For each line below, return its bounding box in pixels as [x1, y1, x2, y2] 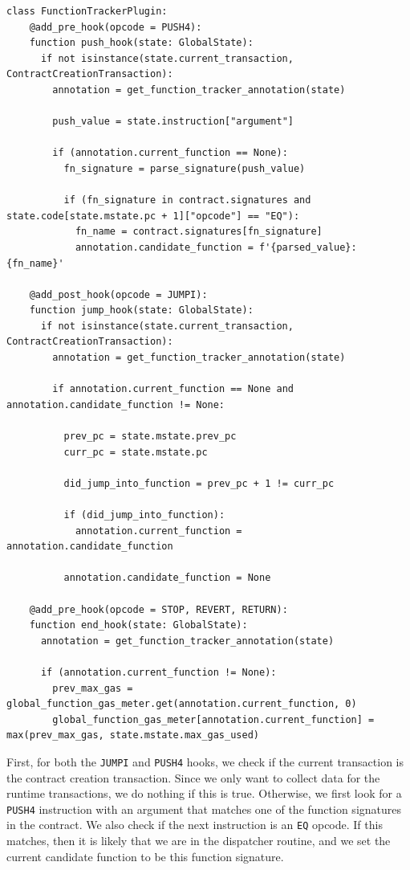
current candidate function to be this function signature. [6, 848, 284, 864]
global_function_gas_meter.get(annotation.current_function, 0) [6, 698, 357, 710]
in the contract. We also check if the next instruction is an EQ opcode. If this [6, 816, 383, 833]
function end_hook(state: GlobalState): [29, 619, 248, 631]
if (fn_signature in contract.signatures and [63, 194, 311, 206]
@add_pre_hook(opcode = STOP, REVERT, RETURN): [29, 603, 288, 615]
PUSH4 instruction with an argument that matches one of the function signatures [6, 800, 402, 817]
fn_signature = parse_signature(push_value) [63, 162, 306, 174]
